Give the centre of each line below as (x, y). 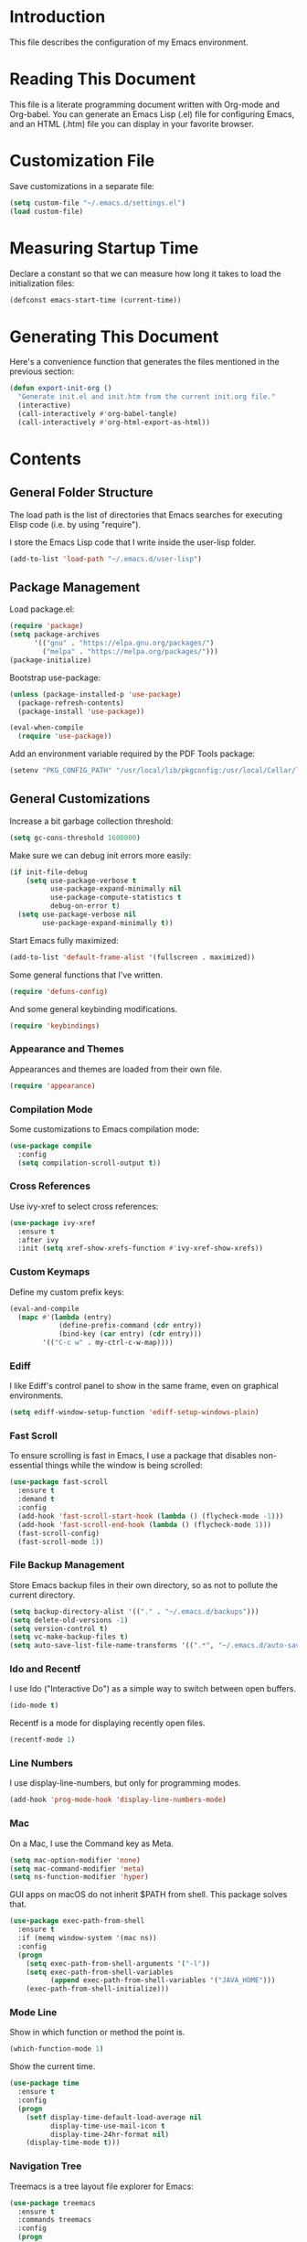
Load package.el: (42, 609)
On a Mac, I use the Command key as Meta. (92, 1843)
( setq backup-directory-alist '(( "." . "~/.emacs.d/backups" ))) (134, 1611)
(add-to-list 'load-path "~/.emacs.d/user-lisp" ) (106, 559)
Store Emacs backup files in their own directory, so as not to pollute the (144, 1585)
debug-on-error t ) (85, 906)
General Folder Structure (81, 492)
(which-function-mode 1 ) (57, 2049)
